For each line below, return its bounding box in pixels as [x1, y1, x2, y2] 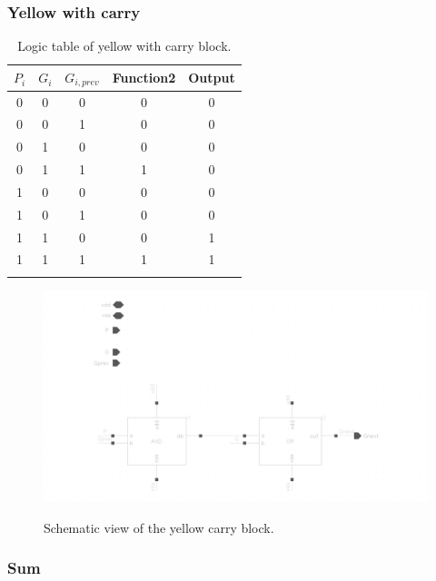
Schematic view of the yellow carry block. [44, 517, 274, 537]
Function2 [112, 68, 176, 87]
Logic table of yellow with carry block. [17, 36, 232, 55]
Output [188, 68, 235, 87]
